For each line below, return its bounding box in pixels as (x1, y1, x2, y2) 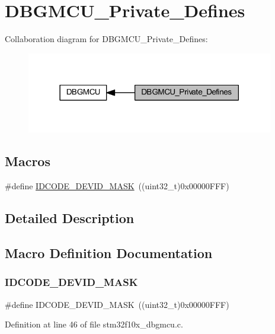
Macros (5, 152, 50, 170)
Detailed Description (5, 209, 135, 227)
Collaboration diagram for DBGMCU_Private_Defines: (5, 33, 208, 45)
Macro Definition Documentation (5, 243, 213, 262)
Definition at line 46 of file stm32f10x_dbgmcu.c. (5, 318, 183, 330)
